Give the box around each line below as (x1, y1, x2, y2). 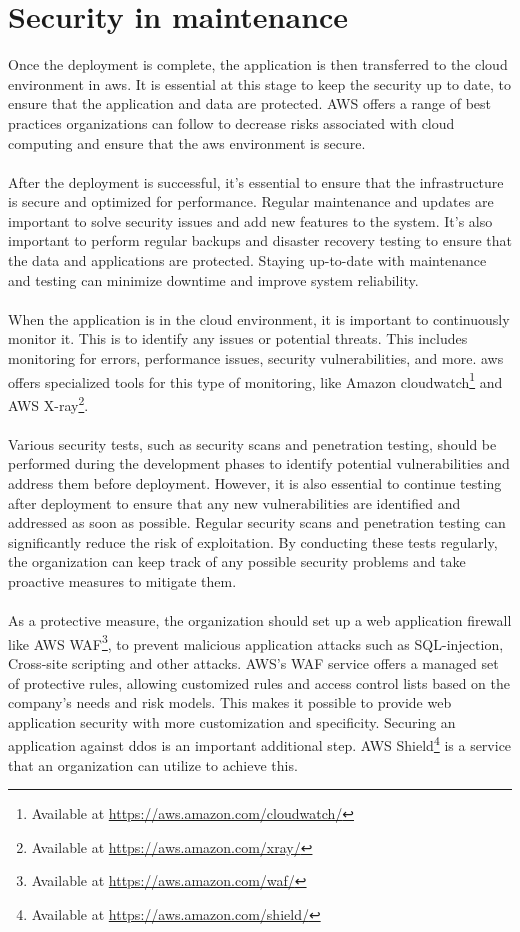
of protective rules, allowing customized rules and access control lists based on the (8, 672, 510, 693)
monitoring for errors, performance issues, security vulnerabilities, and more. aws (8, 348, 504, 369)
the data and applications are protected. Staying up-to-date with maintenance (8, 250, 487, 271)
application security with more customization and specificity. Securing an (8, 711, 456, 732)
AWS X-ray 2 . (8, 391, 89, 415)
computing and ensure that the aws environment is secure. (8, 132, 366, 153)
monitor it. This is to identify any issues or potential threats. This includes (8, 328, 468, 349)
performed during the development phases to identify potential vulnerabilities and (8, 453, 510, 474)
